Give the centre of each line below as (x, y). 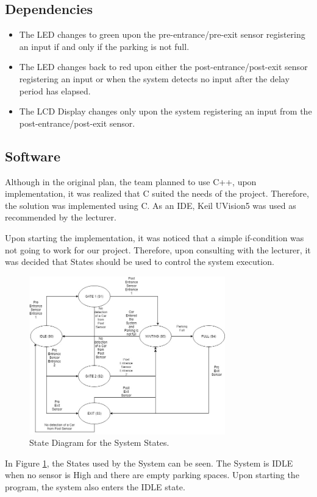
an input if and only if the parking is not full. (104, 46)
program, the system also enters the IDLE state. (95, 486)
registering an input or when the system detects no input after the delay (154, 78)
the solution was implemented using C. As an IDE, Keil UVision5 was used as (151, 205)
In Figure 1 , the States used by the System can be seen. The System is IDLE (149, 463)
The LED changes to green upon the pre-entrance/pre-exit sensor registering (162, 34)
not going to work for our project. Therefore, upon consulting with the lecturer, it (158, 249)
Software (33, 156)
